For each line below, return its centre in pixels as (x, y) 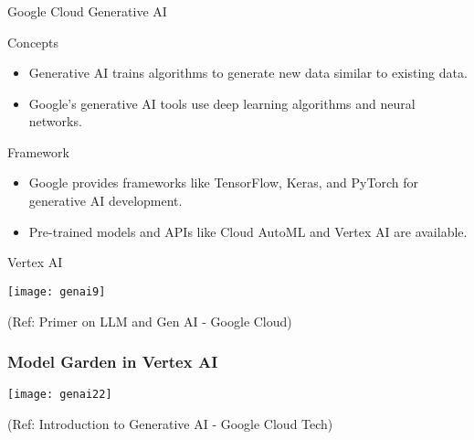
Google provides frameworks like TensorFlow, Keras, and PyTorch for (223, 182)
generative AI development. (105, 201)
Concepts (33, 42)
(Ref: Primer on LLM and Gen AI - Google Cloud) (150, 321)
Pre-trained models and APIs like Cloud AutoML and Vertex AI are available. (248, 231)
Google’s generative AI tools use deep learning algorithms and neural (222, 103)
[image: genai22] (60, 395)
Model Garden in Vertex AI (113, 362)
